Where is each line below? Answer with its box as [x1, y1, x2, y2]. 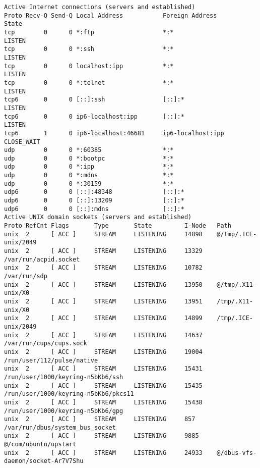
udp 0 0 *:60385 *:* [4, 146, 174, 154]
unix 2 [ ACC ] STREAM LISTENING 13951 [4, 297, 203, 305]
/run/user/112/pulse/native [4, 356, 98, 364]
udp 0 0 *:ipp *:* [4, 163, 174, 171]
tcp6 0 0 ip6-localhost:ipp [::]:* [4, 113, 184, 120]
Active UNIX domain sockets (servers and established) [4, 214, 192, 221]
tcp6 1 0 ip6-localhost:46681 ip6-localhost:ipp [4, 129, 224, 137]
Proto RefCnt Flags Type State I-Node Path [4, 222, 232, 230]
